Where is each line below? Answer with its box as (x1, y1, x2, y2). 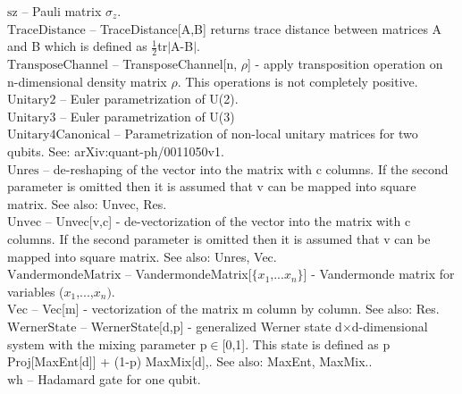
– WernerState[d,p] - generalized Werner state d (80, 316, 342, 335)
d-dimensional (351, 316, 428, 335)
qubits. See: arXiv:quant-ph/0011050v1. (7, 141, 224, 160)
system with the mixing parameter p (7, 334, 207, 353)
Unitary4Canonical (7, 129, 111, 142)
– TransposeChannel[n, (112, 54, 238, 73)
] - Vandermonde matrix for (303, 264, 455, 283)
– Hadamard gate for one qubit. (27, 369, 201, 388)
